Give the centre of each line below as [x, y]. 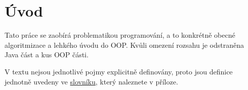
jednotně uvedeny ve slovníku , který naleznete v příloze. [91, 81]
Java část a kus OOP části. [47, 55]
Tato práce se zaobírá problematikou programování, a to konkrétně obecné [120, 35]
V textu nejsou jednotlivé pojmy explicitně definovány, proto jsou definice [119, 71]
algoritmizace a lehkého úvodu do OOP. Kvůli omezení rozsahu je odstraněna [124, 44]
